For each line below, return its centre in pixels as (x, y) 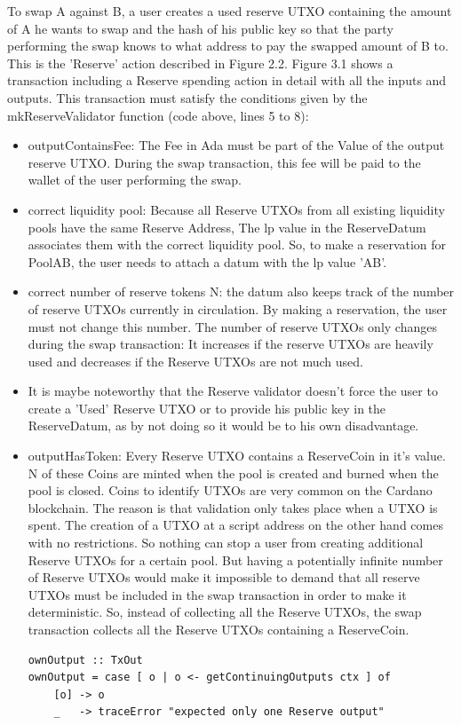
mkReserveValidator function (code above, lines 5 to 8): (158, 115)
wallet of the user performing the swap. (135, 180)
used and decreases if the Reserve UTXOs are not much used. (195, 361)
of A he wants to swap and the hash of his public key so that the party (200, 28)
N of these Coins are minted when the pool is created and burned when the (233, 473)
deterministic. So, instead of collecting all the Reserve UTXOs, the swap (225, 612)
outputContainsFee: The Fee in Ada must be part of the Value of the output (236, 145)
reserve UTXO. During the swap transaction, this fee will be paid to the (224, 162)
